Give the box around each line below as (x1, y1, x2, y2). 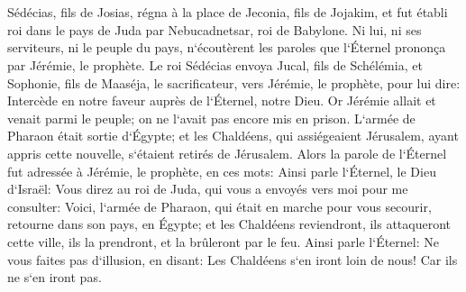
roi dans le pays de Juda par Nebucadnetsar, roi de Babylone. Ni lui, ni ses (7, 20, 422, 39)
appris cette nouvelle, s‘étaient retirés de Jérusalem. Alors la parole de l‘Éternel (7, 143, 447, 162)
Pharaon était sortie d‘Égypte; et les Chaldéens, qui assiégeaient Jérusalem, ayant (7, 126, 459, 145)
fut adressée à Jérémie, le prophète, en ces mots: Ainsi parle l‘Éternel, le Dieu (7, 161, 436, 180)
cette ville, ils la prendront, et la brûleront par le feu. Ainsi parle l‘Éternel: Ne (7, 232, 439, 251)
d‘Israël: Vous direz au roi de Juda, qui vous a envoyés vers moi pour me (7, 179, 408, 198)
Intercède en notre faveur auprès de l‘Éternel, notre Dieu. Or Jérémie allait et (7, 91, 436, 110)
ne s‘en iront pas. (7, 268, 102, 287)
